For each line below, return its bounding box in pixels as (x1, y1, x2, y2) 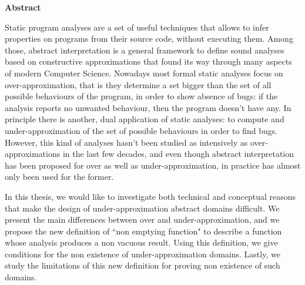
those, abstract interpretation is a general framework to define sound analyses (5, 43, 284, 56)
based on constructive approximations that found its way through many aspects (5, 55, 292, 68)
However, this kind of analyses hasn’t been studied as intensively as (5, 136, 248, 148)
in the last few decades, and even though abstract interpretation (62, 147, 294, 160)
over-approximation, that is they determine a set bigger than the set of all (5, 78, 272, 90)
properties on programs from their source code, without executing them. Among (5, 32, 293, 45)
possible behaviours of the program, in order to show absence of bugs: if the (5, 90, 278, 102)
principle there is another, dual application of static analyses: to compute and (5, 113, 284, 125)
